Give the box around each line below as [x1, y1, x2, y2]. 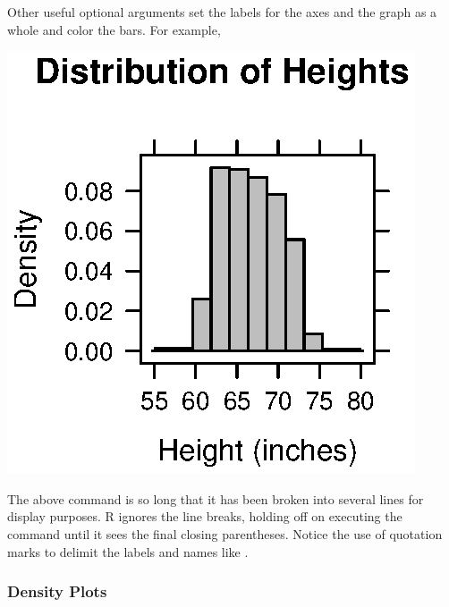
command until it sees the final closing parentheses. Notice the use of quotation [7, 524, 443, 543]
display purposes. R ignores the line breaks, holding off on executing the [7, 507, 402, 526]
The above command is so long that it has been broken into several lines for [7, 489, 424, 508]
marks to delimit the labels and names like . [7, 542, 249, 561]
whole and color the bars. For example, [7, 20, 221, 38]
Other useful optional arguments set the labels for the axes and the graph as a [7, 3, 437, 21]
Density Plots [7, 580, 107, 603]
